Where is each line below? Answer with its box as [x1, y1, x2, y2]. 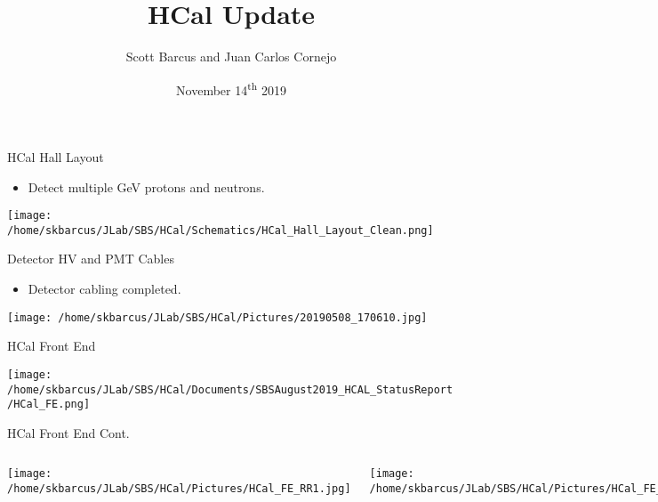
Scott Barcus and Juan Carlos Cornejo [125, 47, 337, 66]
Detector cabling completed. [28, 279, 181, 298]
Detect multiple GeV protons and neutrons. [28, 177, 265, 196]
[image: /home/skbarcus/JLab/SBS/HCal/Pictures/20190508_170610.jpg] [7, 311, 428, 324]
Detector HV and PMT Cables [7, 249, 174, 268]
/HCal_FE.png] [7, 398, 91, 411]
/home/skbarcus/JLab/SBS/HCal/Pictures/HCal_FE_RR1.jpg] [7, 482, 351, 496]
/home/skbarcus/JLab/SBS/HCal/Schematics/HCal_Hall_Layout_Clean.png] [7, 223, 434, 237]
